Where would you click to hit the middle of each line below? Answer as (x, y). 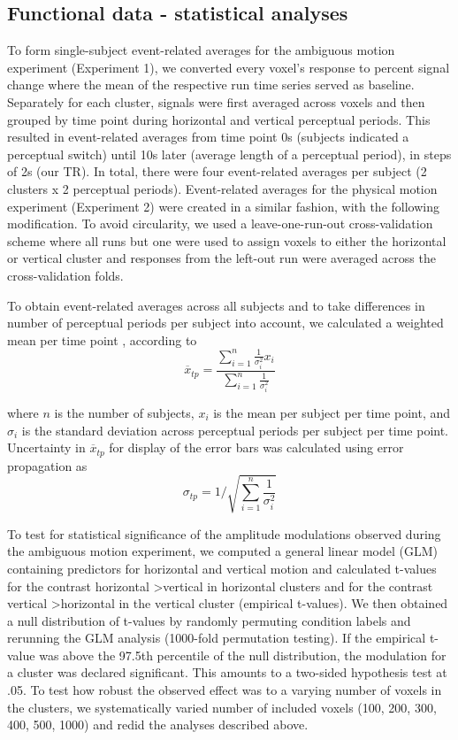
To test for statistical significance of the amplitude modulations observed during (224, 533)
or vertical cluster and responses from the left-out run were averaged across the (221, 258)
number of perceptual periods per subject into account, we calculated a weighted (225, 323)
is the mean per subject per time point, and (332, 412)
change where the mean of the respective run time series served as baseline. (211, 85)
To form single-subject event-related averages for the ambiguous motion (201, 50)
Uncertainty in (46, 447)
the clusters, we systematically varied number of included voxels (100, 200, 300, (222, 707)
